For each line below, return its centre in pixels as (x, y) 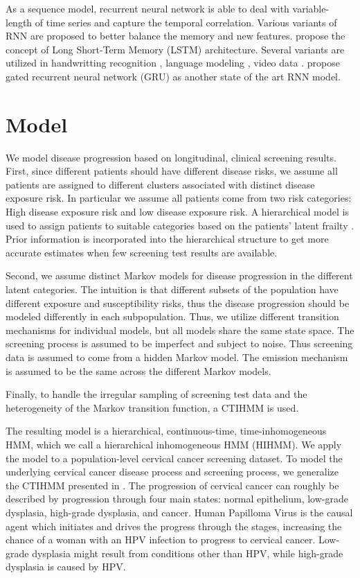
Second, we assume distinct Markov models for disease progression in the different (179, 275)
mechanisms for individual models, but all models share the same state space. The (180, 330)
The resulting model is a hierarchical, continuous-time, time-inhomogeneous (166, 431)
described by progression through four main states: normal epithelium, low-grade (177, 499)
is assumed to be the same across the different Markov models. (138, 370)
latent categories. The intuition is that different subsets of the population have (172, 289)
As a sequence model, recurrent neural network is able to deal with (147, 8)
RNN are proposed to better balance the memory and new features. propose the (175, 36)
